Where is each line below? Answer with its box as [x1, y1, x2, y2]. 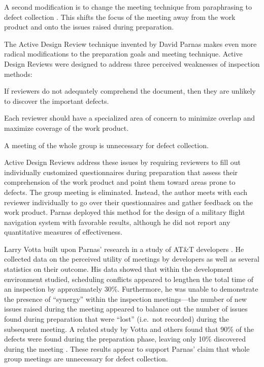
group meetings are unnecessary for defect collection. [4, 353, 168, 364]
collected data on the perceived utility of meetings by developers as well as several [4, 253, 259, 264]
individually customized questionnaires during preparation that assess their [4, 166, 238, 177]
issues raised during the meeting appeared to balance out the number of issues [4, 303, 248, 314]
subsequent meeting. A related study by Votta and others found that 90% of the [4, 323, 254, 334]
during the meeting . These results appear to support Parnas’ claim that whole [4, 343, 250, 354]
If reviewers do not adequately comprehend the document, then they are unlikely [4, 86, 256, 96]
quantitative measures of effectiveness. [4, 227, 122, 237]
